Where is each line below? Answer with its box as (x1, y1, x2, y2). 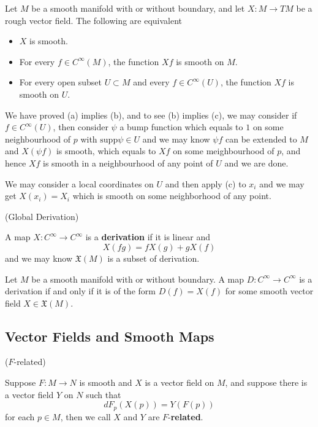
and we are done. (224, 156, 289, 169)
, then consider (53, 120, 108, 133)
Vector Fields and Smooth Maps (5, 326, 214, 345)
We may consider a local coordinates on (5, 177, 154, 190)
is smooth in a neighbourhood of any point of (43, 156, 213, 169)
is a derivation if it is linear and (85, 230, 211, 243)
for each (5, 410, 35, 423)
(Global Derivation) (5, 210, 79, 222)
